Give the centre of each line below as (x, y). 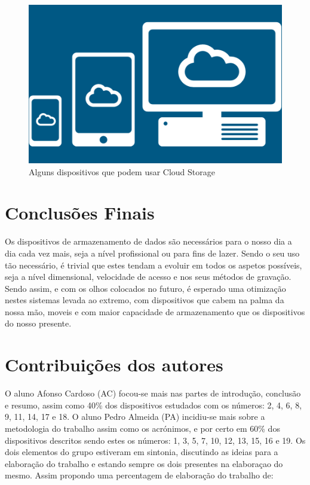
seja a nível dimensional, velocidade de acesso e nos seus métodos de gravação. (148, 277)
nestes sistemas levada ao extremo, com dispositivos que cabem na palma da (145, 300)
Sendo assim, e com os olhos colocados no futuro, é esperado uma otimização (145, 288)
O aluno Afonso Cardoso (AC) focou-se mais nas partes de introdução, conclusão (153, 393)
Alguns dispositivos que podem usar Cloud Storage (122, 171)
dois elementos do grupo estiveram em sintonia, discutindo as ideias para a (142, 452)
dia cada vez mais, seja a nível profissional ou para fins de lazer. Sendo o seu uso (152, 253)
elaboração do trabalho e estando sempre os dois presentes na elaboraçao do (144, 463)
